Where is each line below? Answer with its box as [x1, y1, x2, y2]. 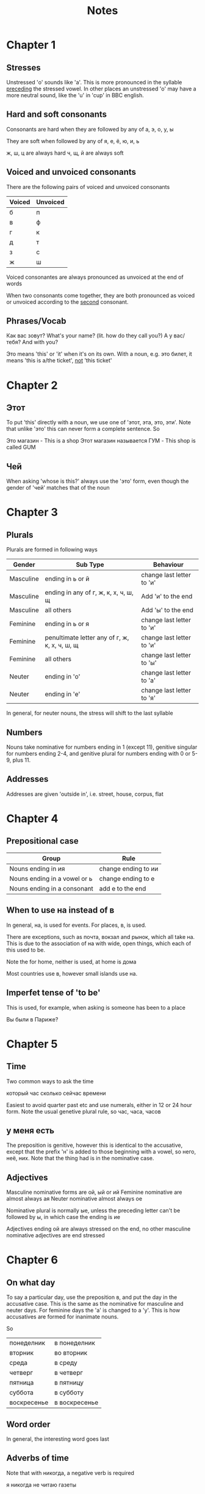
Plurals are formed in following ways [6, 546, 98, 553]
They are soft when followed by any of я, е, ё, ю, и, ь [6, 137, 140, 144]
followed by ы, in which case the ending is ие [6, 1213, 121, 1221]
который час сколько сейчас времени [6, 1089, 106, 1097]
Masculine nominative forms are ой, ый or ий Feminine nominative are [6, 1188, 182, 1196]
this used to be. [6, 946, 46, 954]
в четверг [54, 1369, 84, 1377]
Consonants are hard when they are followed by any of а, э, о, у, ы [6, 125, 174, 133]
